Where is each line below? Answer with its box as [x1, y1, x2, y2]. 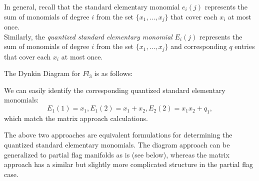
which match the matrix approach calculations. [4, 112, 148, 123]
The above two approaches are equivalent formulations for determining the [4, 129, 232, 140]
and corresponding [170, 41, 227, 51]
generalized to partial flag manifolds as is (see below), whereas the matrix [4, 149, 229, 159]
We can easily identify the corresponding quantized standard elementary [4, 84, 225, 95]
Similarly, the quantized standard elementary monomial [4, 31, 172, 41]
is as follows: [94, 68, 133, 78]
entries [234, 41, 255, 51]
